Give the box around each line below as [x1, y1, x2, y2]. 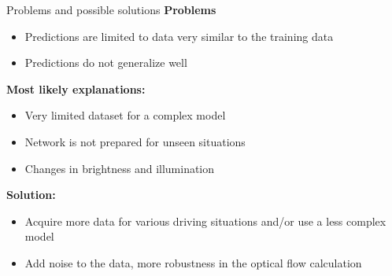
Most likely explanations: [6, 80, 146, 97]
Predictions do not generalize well [24, 54, 187, 71]
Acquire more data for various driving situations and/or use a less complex [24, 212, 386, 229]
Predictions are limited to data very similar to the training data [24, 28, 334, 44]
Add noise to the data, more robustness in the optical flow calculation [24, 254, 362, 270]
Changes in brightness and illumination [24, 160, 215, 176]
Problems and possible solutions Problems [6, 2, 216, 17]
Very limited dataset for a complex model [24, 107, 226, 123]
